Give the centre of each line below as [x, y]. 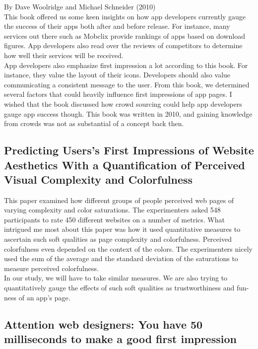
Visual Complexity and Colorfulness [98, 179]
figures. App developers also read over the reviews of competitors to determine [123, 45]
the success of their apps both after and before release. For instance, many [117, 26]
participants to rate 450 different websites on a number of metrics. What [114, 219]
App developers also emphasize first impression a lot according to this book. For [126, 65]
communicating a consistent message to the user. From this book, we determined [127, 84]
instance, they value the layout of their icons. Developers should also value [117, 75]
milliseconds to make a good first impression [120, 339]
